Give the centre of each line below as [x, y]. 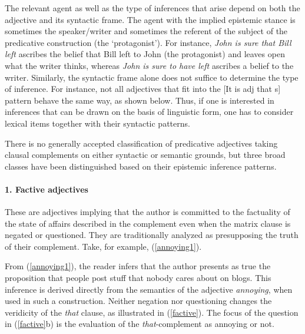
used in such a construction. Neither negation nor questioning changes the [138, 301]
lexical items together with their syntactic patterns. [97, 123]
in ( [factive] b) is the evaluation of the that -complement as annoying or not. [140, 324]
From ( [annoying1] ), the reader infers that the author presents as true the [138, 266]
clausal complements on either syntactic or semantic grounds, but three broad [145, 155]
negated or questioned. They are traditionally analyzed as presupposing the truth [152, 235]
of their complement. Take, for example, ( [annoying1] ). [103, 246]
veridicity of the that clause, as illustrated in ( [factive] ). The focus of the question [152, 312]
